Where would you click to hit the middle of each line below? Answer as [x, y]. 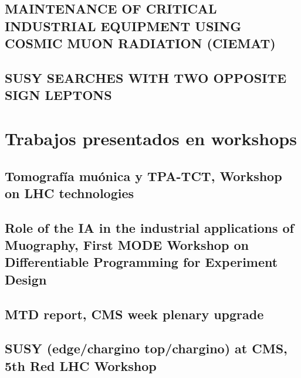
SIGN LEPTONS [58, 95]
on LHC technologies [70, 193]
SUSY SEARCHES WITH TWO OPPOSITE [146, 77]
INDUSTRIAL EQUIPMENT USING [123, 26]
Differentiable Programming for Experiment [141, 262]
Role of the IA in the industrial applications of [149, 227]
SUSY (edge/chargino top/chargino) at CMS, [146, 348]
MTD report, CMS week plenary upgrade [134, 314]
